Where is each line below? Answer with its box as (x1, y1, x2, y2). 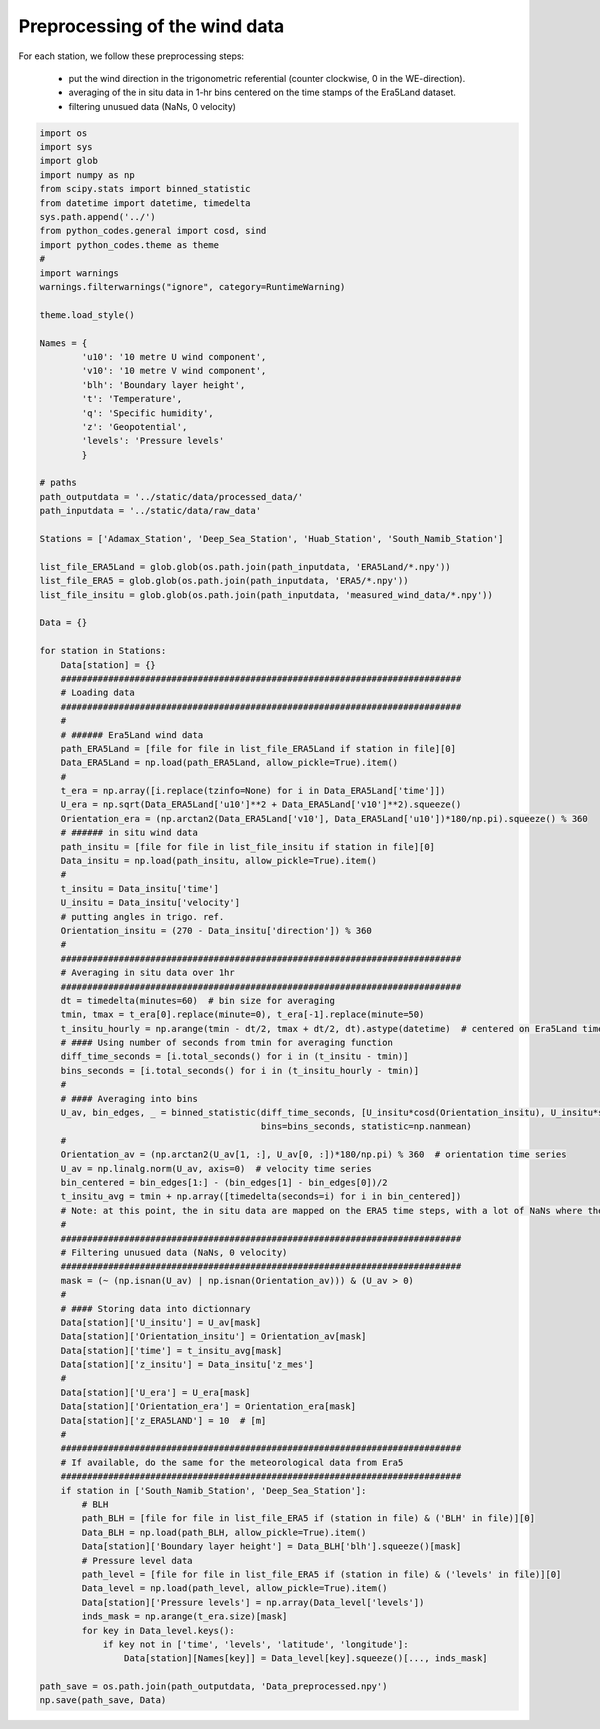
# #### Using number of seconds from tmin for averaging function (60, 1037, 394, 1049)
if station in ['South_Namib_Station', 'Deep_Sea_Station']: (60, 1485, 367, 1496)
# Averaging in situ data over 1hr (60, 967, 235, 979)
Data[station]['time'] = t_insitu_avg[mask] (60, 1345, 283, 1356)
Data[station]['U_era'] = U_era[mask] (60, 1386, 251, 1398)
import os (39, 127, 88, 139)
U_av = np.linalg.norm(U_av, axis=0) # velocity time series (60, 1163, 372, 1174)
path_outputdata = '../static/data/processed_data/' (39, 491, 304, 502)
